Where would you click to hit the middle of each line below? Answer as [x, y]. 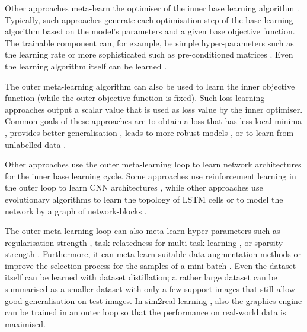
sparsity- [270, 242]
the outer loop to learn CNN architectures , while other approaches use [134, 187]
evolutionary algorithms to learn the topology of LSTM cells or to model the [144, 199]
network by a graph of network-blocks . [76, 211]
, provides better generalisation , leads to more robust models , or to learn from [149, 132]
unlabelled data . [36, 144]
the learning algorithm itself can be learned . [86, 66]
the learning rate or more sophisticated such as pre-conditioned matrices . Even [149, 54]
